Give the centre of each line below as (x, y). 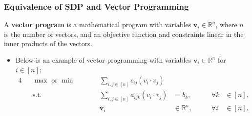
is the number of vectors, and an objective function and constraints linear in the (124, 34)
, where (226, 25)
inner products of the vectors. (48, 43)
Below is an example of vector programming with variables (103, 60)
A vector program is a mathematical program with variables (98, 25)
